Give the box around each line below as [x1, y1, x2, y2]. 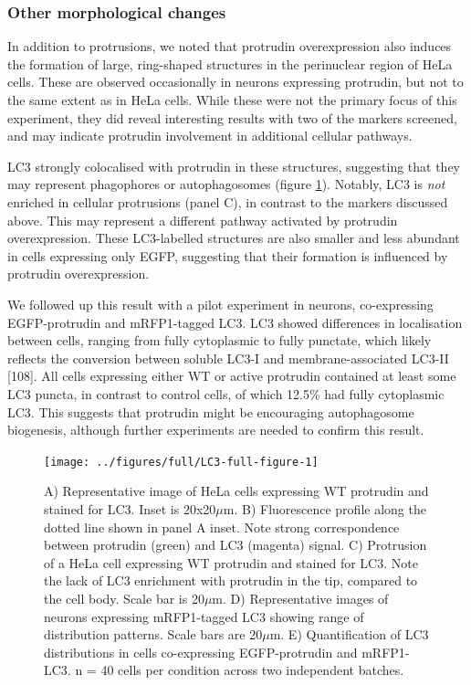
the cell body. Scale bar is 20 [44, 588, 204, 607]
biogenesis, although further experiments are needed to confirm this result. [7, 420, 424, 439]
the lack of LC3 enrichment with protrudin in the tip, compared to [44, 571, 418, 590]
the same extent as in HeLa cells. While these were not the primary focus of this [7, 90, 457, 109]
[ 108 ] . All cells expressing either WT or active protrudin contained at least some [7, 366, 456, 385]
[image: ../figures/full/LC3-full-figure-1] [44, 455, 319, 469]
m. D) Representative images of [212, 588, 389, 607]
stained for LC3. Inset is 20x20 [44, 499, 216, 518]
